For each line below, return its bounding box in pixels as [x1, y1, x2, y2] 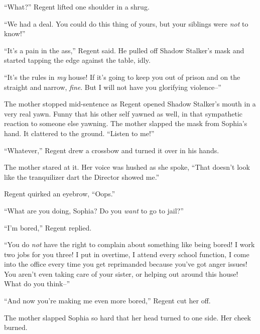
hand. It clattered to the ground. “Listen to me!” [4, 128, 155, 138]
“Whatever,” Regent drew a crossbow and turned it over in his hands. [4, 145, 219, 155]
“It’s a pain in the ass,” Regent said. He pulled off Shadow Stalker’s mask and [4, 45, 244, 55]
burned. [4, 322, 28, 332]
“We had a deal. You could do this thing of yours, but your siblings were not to [4, 18, 248, 29]
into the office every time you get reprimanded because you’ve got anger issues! [4, 259, 247, 269]
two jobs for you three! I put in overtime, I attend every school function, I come [4, 249, 249, 259]
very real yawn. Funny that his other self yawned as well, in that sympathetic [4, 108, 243, 119]
